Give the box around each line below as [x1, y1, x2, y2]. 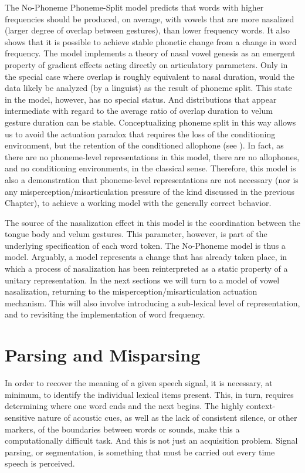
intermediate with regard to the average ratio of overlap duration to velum [5, 104, 273, 117]
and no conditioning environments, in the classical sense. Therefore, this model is [5, 162, 296, 174]
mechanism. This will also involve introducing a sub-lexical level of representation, [5, 296, 300, 309]
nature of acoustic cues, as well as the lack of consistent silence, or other [38, 411, 297, 423]
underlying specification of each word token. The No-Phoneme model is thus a [5, 239, 286, 251]
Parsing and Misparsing [5, 343, 201, 367]
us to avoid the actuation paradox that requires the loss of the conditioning [5, 127, 276, 140]
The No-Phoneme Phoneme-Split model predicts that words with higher [5, 1, 264, 13]
